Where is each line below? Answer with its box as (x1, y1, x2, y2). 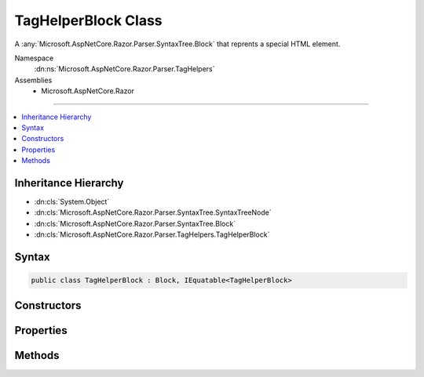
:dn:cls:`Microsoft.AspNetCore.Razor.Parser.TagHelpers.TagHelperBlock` (34, 230, 270, 239)
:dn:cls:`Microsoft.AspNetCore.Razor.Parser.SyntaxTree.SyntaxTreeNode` (34, 208, 272, 217)
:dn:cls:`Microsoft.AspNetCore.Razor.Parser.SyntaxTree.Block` (34, 219, 236, 228)
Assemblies (14, 75, 53, 85)
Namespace (14, 53, 54, 63)
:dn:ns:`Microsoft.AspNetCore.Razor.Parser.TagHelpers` (34, 64, 215, 74)
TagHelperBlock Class (14, 12, 163, 29)
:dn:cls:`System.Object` (34, 197, 110, 206)
